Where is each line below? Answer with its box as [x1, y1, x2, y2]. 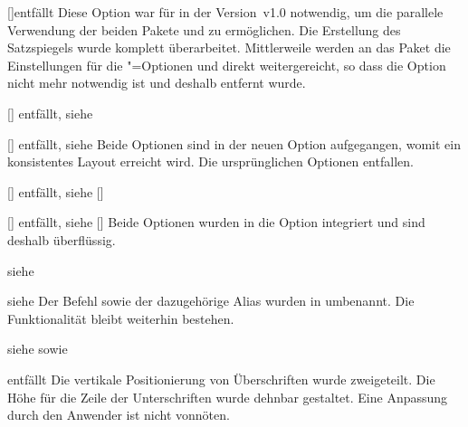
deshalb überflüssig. [7, 230, 116, 249]
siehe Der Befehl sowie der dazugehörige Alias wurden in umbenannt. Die [7, 291, 415, 310]
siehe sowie [7, 339, 68, 358]
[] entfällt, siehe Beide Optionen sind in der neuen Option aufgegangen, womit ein [7, 134, 461, 153]
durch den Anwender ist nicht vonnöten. [7, 405, 230, 424]
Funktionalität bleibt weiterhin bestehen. [7, 308, 234, 327]
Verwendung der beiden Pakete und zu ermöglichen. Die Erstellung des [7, 20, 401, 39]
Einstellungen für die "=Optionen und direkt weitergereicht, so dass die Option [7, 55, 446, 74]
